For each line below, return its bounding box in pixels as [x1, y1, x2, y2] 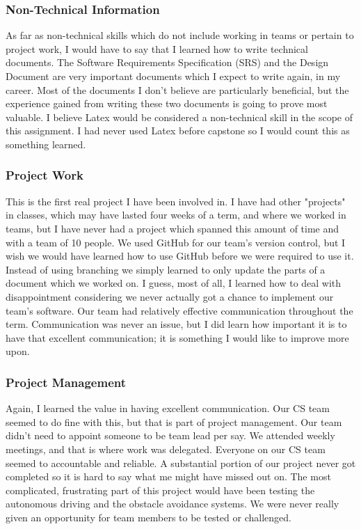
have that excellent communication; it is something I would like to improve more [6, 330, 349, 345]
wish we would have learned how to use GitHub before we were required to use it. [6, 248, 354, 263]
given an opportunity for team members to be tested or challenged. [6, 510, 291, 524]
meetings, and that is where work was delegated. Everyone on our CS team [6, 441, 326, 456]
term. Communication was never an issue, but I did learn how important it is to [6, 317, 347, 331]
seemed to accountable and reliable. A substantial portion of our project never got [6, 455, 356, 470]
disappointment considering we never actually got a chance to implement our [6, 289, 334, 303]
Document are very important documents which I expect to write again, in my [6, 69, 341, 83]
